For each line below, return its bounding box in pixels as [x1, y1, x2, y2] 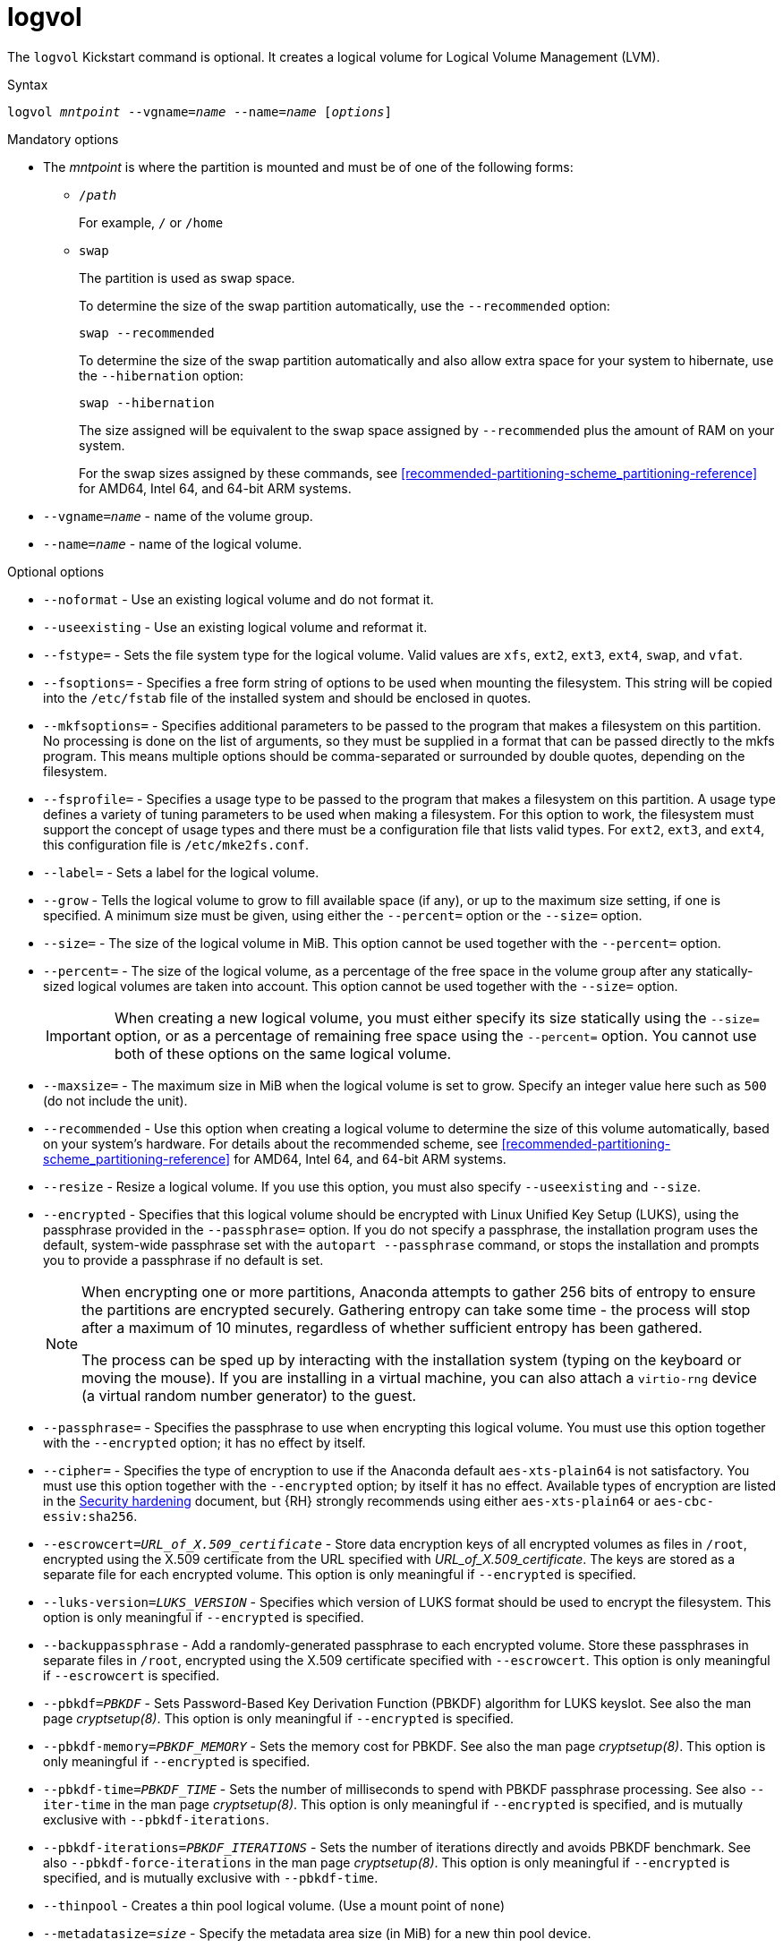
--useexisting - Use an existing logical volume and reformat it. [43, 619, 428, 635]
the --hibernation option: [79, 367, 244, 383]
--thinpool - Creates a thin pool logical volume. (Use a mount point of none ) [43, 1897, 506, 1913]
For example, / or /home [79, 214, 224, 230]
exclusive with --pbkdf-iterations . [43, 1811, 269, 1827]
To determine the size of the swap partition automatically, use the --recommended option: [79, 297, 610, 313]
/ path [79, 187, 117, 202]
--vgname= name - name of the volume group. [43, 508, 313, 524]
